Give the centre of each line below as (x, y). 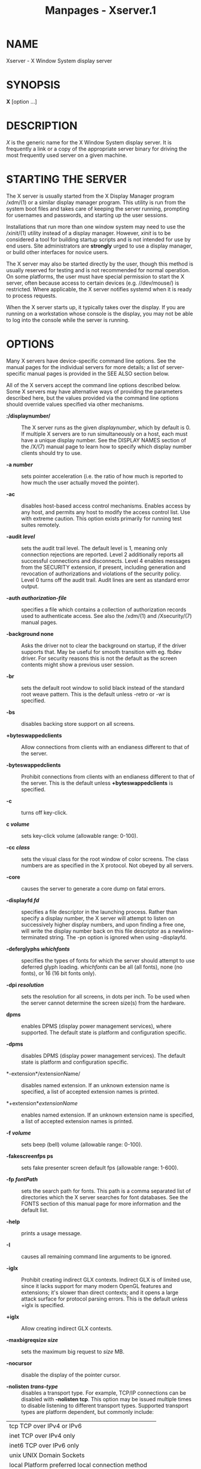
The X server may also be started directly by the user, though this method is (100, 264)
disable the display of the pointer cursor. (71, 1375)
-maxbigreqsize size (32, 1340)
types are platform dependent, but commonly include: (88, 1411)
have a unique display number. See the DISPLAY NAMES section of (104, 440)
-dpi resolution (25, 985)
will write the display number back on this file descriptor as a (96, 931)
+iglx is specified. (43, 1305)
